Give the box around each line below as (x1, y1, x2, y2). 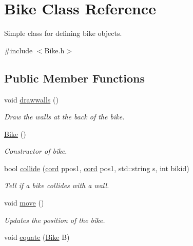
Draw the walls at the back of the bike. (4, 111, 125, 122)
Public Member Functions (4, 70, 145, 86)
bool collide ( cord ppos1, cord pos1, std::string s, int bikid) (4, 162, 189, 173)
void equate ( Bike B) (4, 232, 70, 242)
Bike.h (44, 45, 65, 55)
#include (4, 45, 33, 55)
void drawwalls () (4, 94, 59, 105)
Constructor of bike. (4, 146, 67, 156)
